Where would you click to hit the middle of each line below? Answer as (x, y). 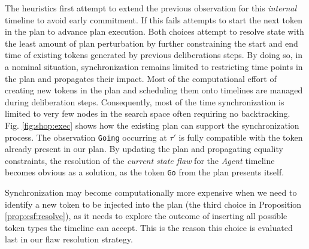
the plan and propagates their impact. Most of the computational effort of (141, 78)
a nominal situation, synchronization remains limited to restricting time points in (154, 66)
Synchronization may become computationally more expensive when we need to (151, 192)
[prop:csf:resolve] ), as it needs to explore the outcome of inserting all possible (146, 216)
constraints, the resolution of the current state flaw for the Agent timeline (140, 160)
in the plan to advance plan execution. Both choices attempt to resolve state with (154, 31)
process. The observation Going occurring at (86, 137)
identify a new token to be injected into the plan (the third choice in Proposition (153, 204)
